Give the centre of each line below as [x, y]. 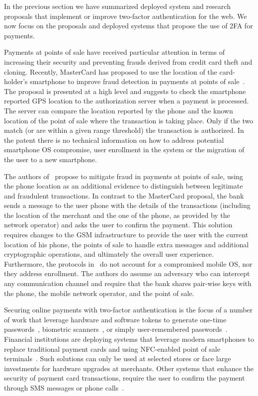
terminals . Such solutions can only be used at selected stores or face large [118, 358]
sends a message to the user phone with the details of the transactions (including [127, 205]
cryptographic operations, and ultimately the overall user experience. [109, 254]
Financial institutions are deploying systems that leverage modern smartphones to [129, 339]
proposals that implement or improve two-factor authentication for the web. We [126, 16]
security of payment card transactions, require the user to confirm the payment [125, 378]
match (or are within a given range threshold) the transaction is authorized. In [124, 130]
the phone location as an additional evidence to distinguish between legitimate [124, 186]
